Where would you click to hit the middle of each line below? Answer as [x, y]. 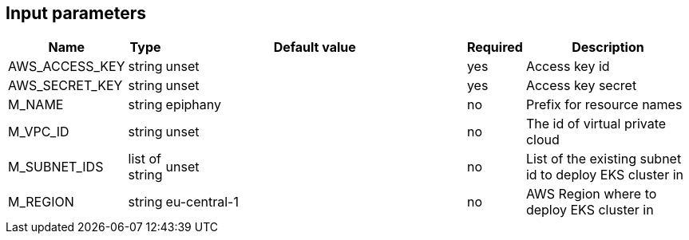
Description [608, 47]
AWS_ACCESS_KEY [67, 67]
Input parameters [76, 13]
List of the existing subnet [604, 159]
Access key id [568, 67]
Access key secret [581, 86]
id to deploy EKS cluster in [604, 175]
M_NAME [36, 105]
